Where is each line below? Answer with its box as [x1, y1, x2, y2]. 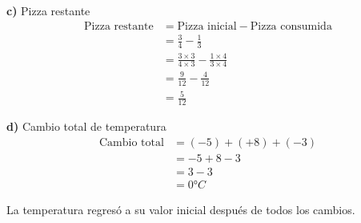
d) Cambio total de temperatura [6, 118, 166, 135]
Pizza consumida [250, 20, 332, 32]
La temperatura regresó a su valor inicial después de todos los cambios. [6, 201, 355, 217]
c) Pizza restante [6, 2, 90, 18]
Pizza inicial [177, 20, 237, 32]
